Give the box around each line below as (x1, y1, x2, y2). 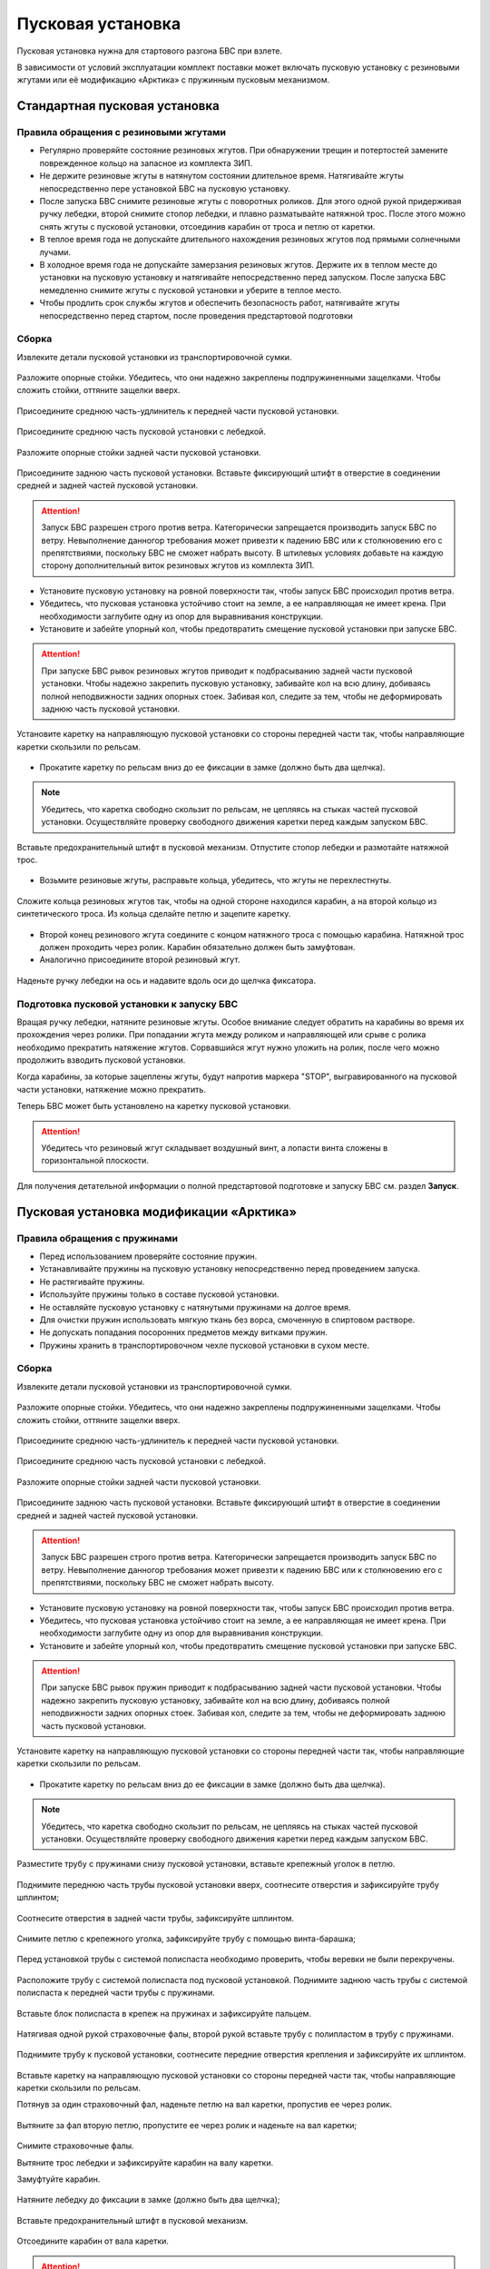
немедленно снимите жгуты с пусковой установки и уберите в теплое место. (39, 284, 342, 295)
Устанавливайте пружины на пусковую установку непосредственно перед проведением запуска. (39, 1263, 421, 1274)
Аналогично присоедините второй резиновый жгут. (39, 954, 240, 966)
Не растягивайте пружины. (39, 1276, 145, 1287)
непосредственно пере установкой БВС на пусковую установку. (39, 182, 290, 194)
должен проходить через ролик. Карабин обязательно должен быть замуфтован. (39, 941, 356, 952)
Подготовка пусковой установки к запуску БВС (16, 997, 239, 1010)
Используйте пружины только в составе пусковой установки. (39, 1289, 279, 1300)
